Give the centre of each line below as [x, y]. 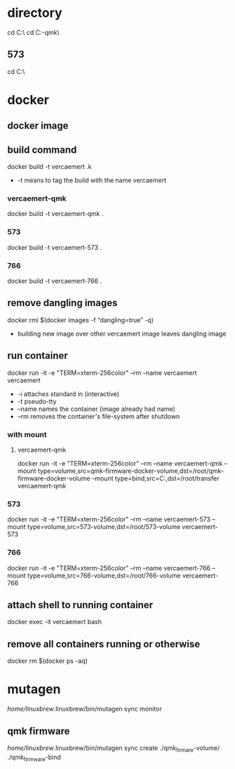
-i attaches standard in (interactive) [68, 394]
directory [35, 13]
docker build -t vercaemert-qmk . [55, 214]
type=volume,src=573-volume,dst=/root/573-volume [104, 527]
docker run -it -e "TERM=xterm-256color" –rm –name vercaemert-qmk [120, 463]
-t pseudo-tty [37, 401]
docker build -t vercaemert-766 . [55, 281]
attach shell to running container [80, 605]
